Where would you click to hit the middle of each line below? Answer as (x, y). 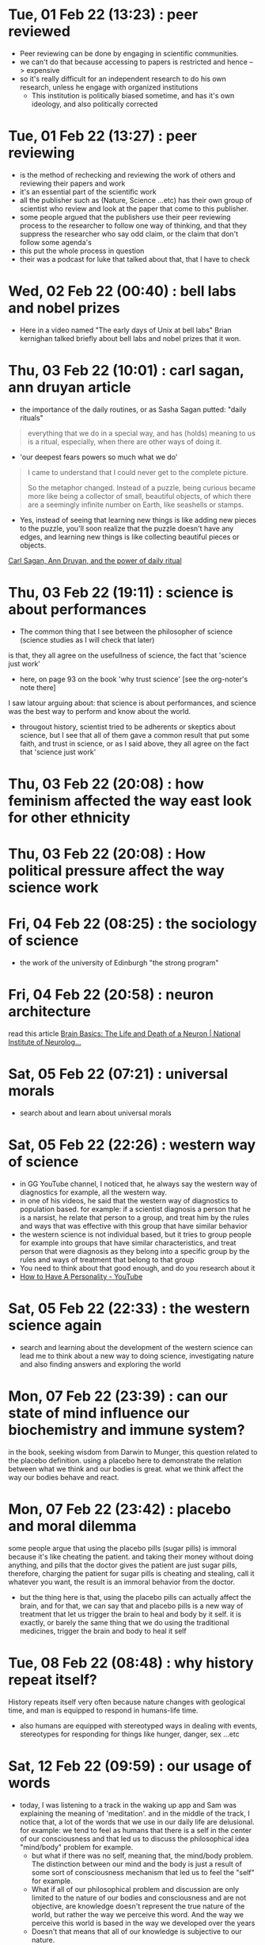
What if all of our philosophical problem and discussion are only (135, 1889)
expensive (44, 70)
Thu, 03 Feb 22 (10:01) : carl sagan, (126, 370)
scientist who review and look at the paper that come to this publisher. (134, 209)
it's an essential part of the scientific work (88, 191)
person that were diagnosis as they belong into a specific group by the (134, 1251)
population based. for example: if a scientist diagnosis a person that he (135, 1209)
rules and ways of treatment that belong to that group (107, 1260)
